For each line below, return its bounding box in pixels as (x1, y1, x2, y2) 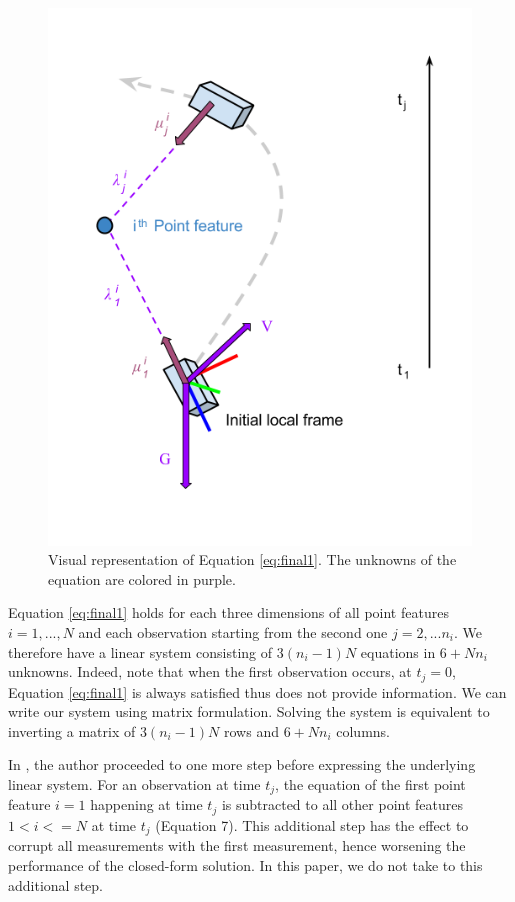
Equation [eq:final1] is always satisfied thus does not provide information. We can (8, 681, 507, 702)
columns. (336, 720, 390, 741)
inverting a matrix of (8, 720, 136, 741)
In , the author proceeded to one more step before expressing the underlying (8, 754, 476, 775)
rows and (224, 720, 279, 741)
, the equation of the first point (275, 773, 466, 794)
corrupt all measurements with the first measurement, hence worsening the (8, 835, 466, 856)
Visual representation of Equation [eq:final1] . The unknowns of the (48, 549, 457, 570)
